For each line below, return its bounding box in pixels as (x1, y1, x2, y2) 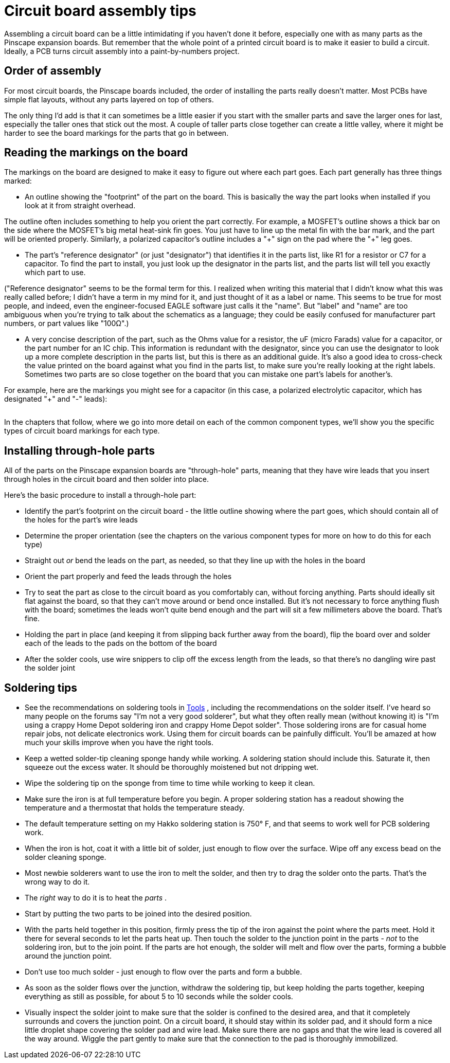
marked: (4, 176, 32, 186)
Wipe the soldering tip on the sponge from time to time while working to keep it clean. (25, 779, 315, 788)
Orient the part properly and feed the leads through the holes (25, 572, 232, 581)
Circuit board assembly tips (4, 2, 196, 20)
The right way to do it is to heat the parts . (25, 893, 167, 903)
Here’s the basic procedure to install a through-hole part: (4, 491, 196, 500)
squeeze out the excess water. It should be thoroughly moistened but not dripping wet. (25, 763, 319, 772)
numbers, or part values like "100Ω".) (4, 319, 129, 328)
